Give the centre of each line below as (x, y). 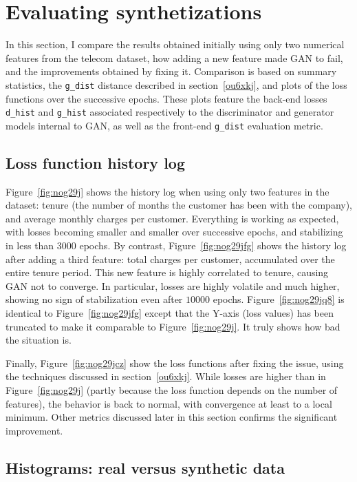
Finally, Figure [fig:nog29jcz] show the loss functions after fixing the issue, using (175, 363)
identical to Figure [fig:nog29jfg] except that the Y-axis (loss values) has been (170, 313)
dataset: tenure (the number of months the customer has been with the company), (179, 205)
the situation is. (39, 340)
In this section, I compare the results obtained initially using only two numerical (175, 44)
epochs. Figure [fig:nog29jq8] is (279, 299)
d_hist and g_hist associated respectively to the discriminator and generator (170, 112)
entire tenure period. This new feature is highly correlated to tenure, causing (167, 272)
